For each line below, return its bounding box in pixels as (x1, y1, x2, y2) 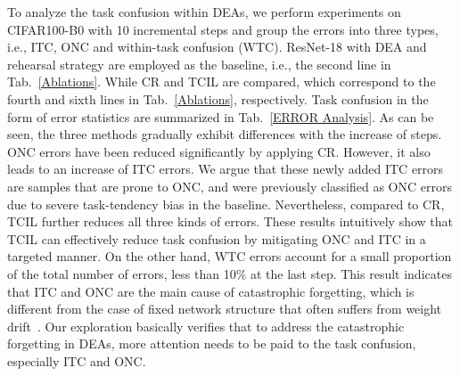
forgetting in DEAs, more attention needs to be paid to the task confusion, (7, 334, 416, 353)
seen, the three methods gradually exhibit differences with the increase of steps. (7, 125, 442, 143)
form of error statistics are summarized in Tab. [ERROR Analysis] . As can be (7, 107, 434, 126)
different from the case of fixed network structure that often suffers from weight (7, 299, 442, 318)
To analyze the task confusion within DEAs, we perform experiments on (7, 3, 401, 20)
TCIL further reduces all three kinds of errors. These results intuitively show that (7, 212, 453, 231)
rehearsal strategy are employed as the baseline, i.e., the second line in (7, 54, 391, 73)
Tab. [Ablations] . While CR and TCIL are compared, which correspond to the (7, 72, 436, 91)
